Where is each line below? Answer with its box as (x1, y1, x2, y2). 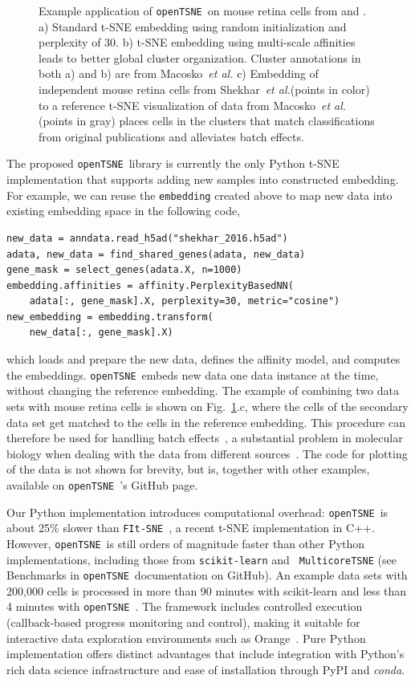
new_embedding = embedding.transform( (6, 311, 214, 323)
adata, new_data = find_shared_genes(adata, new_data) (6, 248, 306, 260)
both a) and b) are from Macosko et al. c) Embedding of (39, 65, 319, 82)
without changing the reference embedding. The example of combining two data (6, 382, 399, 399)
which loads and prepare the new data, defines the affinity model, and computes (6, 351, 401, 368)
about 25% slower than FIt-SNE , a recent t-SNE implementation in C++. (6, 519, 375, 536)
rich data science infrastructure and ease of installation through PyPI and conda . (6, 661, 405, 677)
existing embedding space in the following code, (6, 202, 241, 219)
